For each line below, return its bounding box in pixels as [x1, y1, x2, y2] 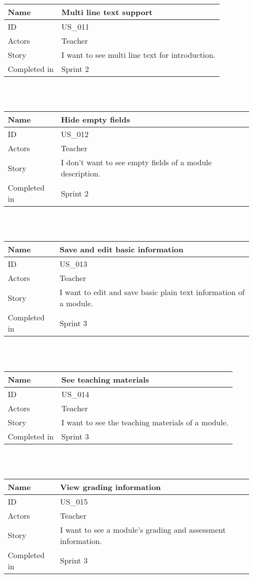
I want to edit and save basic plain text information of [59, 286, 245, 298]
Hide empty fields [61, 114, 130, 125]
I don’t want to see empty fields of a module [61, 157, 212, 168]
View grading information [60, 481, 161, 492]
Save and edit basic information [59, 244, 183, 255]
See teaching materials [61, 373, 149, 385]
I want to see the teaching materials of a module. [61, 416, 229, 428]
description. [61, 168, 101, 179]
